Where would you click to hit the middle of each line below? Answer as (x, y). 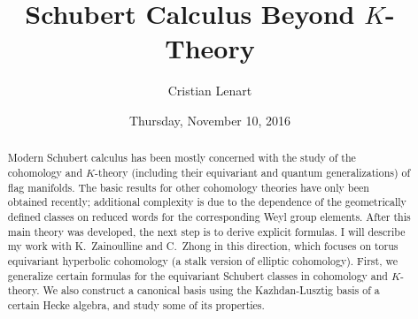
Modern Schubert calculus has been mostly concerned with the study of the (182, 158)
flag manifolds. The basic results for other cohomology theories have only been (188, 187)
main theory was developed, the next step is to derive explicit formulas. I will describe (206, 231)
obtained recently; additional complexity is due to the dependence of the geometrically (207, 202)
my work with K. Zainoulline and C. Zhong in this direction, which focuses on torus (203, 246)
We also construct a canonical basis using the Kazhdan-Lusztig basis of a (211, 290)
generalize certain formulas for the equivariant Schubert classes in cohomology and (197, 275)
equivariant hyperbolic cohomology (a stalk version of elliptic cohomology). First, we (202, 260)
